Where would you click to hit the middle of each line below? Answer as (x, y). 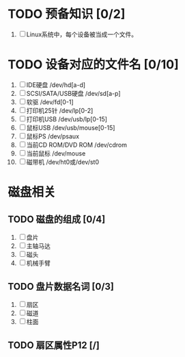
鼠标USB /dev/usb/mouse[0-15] (71, 127)
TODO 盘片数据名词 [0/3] (61, 287)
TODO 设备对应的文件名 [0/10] (94, 65)
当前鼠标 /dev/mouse (56, 153)
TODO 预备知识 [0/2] (67, 14)
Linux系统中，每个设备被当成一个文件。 (82, 34)
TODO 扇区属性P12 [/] (54, 346)
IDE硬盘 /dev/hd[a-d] (56, 85)
